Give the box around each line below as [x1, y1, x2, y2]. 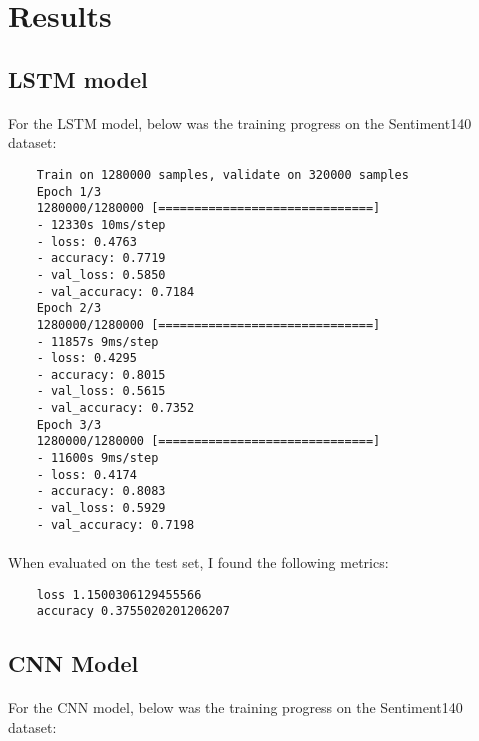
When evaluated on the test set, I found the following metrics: [8, 551, 389, 572]
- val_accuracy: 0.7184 [36, 284, 195, 299]
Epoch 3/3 [36, 417, 102, 432]
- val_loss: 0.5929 [36, 501, 166, 516]
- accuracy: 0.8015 [36, 367, 166, 382]
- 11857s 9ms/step [36, 334, 159, 349]
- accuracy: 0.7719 [36, 251, 166, 266]
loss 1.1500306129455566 [36, 587, 202, 602]
